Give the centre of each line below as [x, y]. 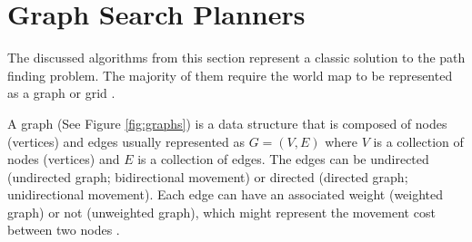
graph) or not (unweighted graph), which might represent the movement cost [221, 212]
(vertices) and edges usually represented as [126, 141]
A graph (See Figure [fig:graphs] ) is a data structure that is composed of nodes [227, 123]
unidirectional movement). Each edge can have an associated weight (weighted [226, 194]
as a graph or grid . [61, 93]
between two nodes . [64, 230]
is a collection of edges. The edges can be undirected [283, 159]
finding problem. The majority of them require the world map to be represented [230, 75]
